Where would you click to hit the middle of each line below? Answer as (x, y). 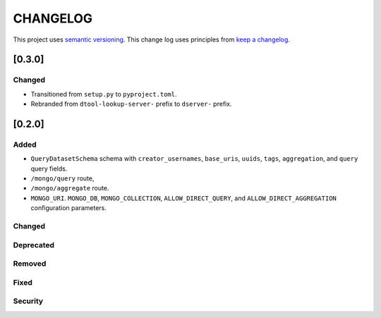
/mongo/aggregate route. (70, 188)
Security (28, 301)
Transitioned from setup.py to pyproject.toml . (104, 94)
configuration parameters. (69, 208)
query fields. (49, 169)
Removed (30, 264)
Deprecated (34, 245)
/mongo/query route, (62, 178)
